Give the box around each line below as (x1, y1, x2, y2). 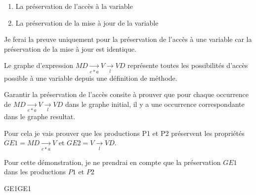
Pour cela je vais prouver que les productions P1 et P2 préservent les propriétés (4, 128, 245, 138)
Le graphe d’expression (4, 60, 74, 70)
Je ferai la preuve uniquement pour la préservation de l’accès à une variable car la (4, 34, 252, 44)
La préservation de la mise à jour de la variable (15, 17, 159, 28)
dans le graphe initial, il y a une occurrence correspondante (65, 98, 245, 109)
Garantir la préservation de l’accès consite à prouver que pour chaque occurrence (4, 89, 249, 99)
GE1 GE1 (4, 183, 32, 193)
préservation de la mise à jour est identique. (4, 43, 136, 54)
